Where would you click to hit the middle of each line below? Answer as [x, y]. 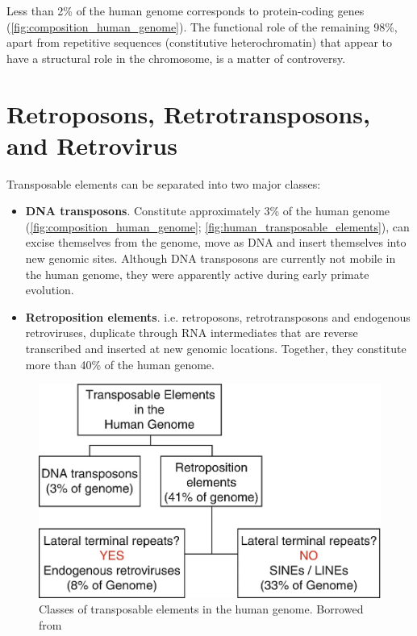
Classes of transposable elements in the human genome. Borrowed [201, 609]
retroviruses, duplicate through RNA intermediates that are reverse [192, 333]
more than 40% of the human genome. [120, 364]
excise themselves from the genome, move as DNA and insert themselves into [216, 242]
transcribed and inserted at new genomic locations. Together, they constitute [216, 349]
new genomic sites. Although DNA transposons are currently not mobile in [211, 258]
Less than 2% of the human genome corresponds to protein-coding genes [186, 10]
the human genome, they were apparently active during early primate [197, 274]
